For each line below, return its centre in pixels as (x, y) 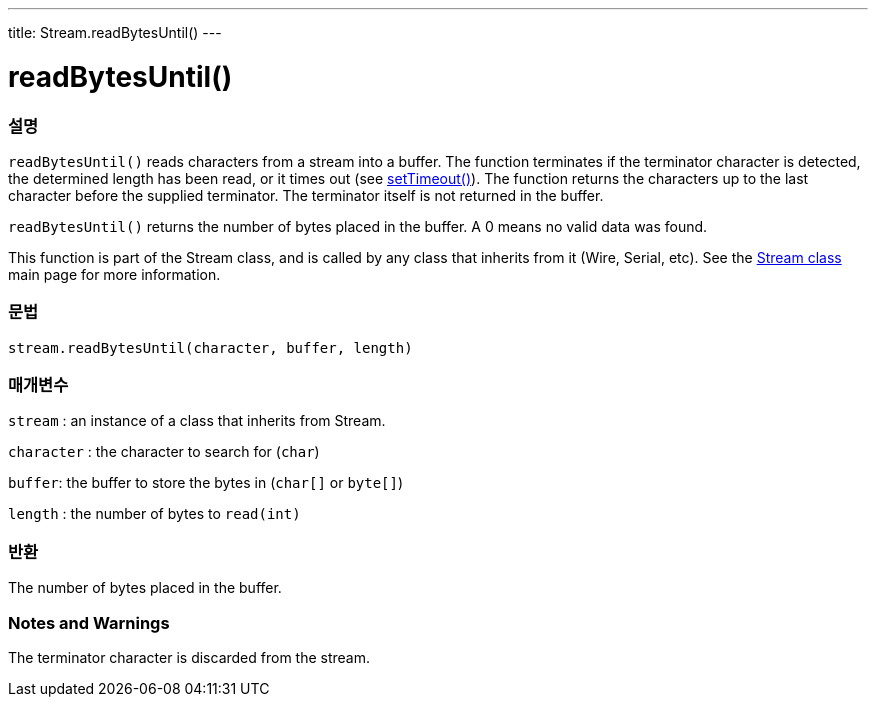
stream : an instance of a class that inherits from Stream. (197, 421)
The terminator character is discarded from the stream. (189, 657)
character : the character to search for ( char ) (164, 452)
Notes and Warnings (89, 622)
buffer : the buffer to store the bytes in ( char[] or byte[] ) (206, 483)
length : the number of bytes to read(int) (154, 514)
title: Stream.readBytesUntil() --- (115, 32)
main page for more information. (114, 274)
